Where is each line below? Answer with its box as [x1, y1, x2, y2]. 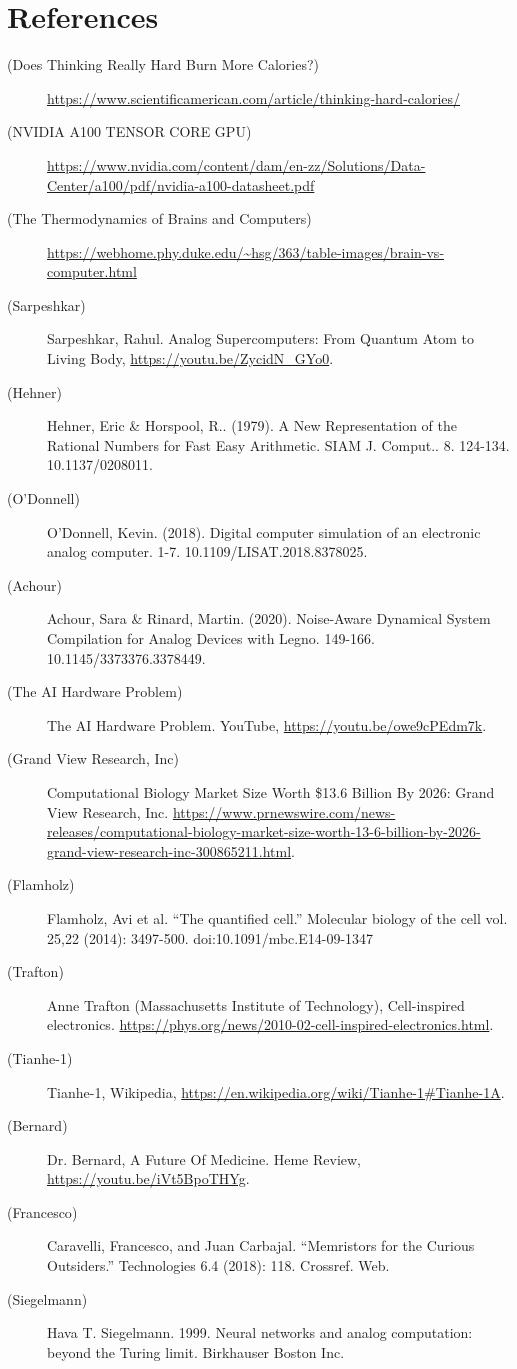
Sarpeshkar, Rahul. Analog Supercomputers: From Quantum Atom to [47, 328, 475, 349]
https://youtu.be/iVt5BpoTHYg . [47, 1168, 250, 1189]
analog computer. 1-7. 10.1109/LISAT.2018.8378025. [47, 541, 368, 562]
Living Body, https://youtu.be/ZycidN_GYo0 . [47, 348, 334, 369]
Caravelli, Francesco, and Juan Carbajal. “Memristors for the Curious [47, 1235, 475, 1256]
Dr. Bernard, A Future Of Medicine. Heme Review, [47, 1148, 361, 1169]
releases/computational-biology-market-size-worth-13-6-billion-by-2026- [47, 821, 481, 842]
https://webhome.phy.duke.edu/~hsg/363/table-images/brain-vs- [47, 241, 445, 262]
